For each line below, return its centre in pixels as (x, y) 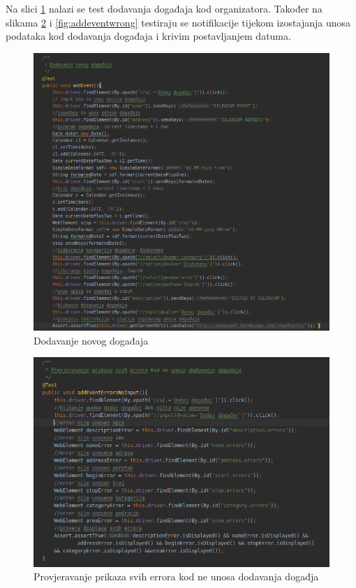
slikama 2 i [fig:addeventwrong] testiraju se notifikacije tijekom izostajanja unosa (178, 22)
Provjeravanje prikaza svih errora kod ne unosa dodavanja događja (176, 576)
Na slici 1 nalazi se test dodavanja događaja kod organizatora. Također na (164, 8)
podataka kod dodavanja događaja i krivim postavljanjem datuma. (148, 36)
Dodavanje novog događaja (91, 340)
